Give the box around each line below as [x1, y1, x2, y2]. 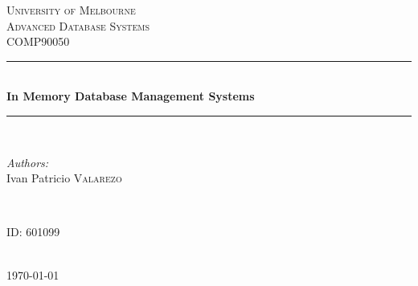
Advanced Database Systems [6, 17, 150, 34]
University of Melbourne [6, 2, 136, 18]
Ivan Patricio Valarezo [6, 170, 122, 186]
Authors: [6, 153, 49, 170]
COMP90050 [6, 33, 70, 50]
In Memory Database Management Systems [6, 88, 255, 104]
